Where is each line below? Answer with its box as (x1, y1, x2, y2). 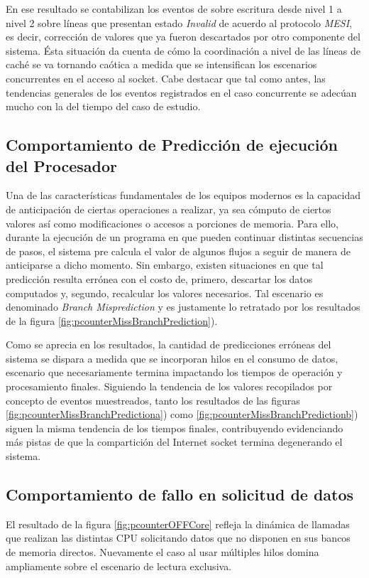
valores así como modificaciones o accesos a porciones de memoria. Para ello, (6, 215, 338, 230)
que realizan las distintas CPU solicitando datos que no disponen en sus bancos (6, 530, 351, 545)
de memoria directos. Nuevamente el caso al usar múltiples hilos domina (6, 545, 319, 560)
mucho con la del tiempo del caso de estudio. (6, 99, 201, 114)
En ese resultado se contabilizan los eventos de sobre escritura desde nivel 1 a (6, 1, 342, 16)
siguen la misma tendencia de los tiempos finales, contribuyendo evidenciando (6, 420, 343, 435)
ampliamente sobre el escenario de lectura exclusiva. (6, 558, 232, 573)
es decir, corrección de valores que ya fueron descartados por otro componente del (6, 29, 360, 44)
